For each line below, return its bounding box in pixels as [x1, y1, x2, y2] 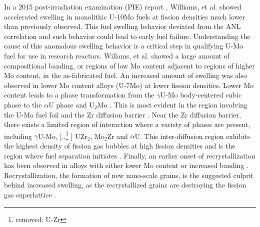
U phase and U [48, 99, 95, 109]
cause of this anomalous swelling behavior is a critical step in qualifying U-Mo [4, 40, 243, 51]
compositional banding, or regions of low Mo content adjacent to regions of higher [4, 60, 255, 70]
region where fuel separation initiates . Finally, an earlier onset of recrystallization [4, 150, 255, 160]
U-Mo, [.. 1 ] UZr [37, 129, 87, 141]
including [4, 130, 32, 141]
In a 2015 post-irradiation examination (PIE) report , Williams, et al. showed [4, 1, 241, 11]
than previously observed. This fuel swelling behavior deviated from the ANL [4, 21, 241, 31]
